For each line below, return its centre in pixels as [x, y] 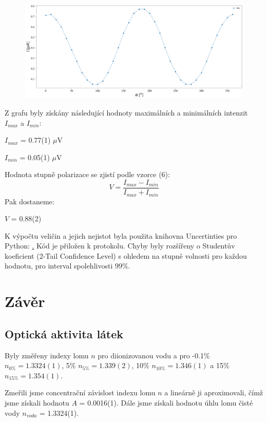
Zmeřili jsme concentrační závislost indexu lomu [80, 392]
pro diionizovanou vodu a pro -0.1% [154, 355]
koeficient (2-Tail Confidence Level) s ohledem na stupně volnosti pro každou [126, 255]
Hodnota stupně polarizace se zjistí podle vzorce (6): [87, 174]
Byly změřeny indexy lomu [47, 355]
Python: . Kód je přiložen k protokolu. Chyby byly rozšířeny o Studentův [120, 246]
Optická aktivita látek [64, 333]
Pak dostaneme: [30, 201]
